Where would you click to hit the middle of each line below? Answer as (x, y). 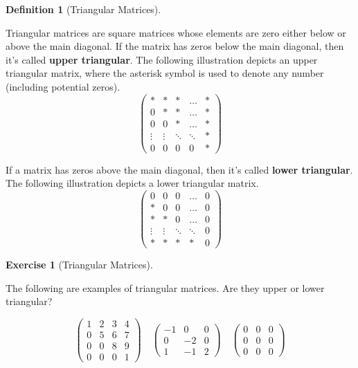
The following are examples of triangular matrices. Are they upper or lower (165, 287)
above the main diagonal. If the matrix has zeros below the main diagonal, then (175, 46)
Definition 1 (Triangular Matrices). (83, 9)
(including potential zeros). (63, 86)
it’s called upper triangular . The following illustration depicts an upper (162, 59)
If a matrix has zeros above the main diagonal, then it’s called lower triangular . (179, 169)
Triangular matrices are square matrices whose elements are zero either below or (176, 32)
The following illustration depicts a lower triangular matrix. (132, 183)
